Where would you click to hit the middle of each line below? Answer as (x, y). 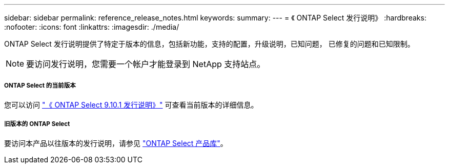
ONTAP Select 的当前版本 (40, 86)
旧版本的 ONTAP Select (37, 124)
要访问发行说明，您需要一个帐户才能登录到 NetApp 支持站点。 (146, 64)
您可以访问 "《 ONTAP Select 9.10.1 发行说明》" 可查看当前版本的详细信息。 (131, 104)
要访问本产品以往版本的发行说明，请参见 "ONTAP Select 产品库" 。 (116, 143)
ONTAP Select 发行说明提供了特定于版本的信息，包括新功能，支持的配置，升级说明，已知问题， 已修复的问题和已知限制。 (209, 44)
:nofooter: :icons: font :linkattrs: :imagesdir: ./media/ (92, 27)
